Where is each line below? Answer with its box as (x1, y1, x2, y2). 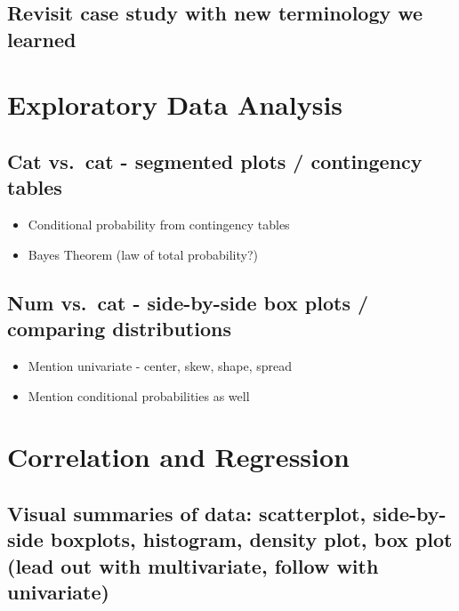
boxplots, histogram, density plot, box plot (50, 526, 453, 553)
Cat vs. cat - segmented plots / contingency (7, 147, 423, 174)
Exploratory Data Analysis (7, 86, 343, 123)
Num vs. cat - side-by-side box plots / (7, 288, 369, 316)
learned (7, 25, 76, 52)
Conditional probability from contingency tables (28, 215, 290, 234)
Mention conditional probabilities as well (28, 386, 250, 405)
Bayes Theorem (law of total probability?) (28, 245, 258, 263)
